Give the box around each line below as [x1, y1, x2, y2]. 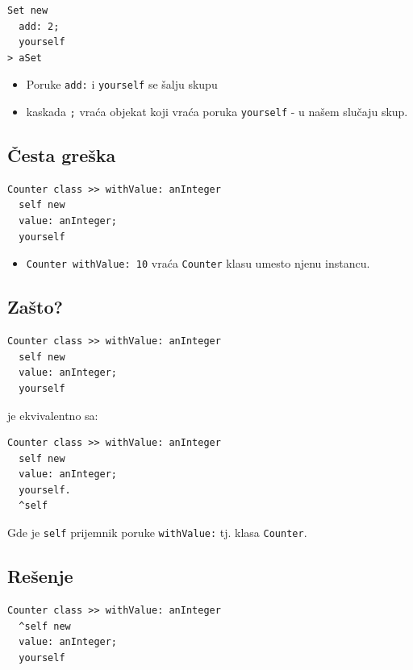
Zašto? [7, 294, 63, 319]
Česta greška [7, 143, 116, 168]
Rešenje [7, 564, 73, 589]
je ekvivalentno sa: [7, 406, 98, 423]
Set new [7, 5, 48, 16]
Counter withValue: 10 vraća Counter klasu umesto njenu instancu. [26, 255, 370, 272]
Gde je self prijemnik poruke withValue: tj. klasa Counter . [7, 524, 307, 541]
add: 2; [19, 20, 60, 32]
